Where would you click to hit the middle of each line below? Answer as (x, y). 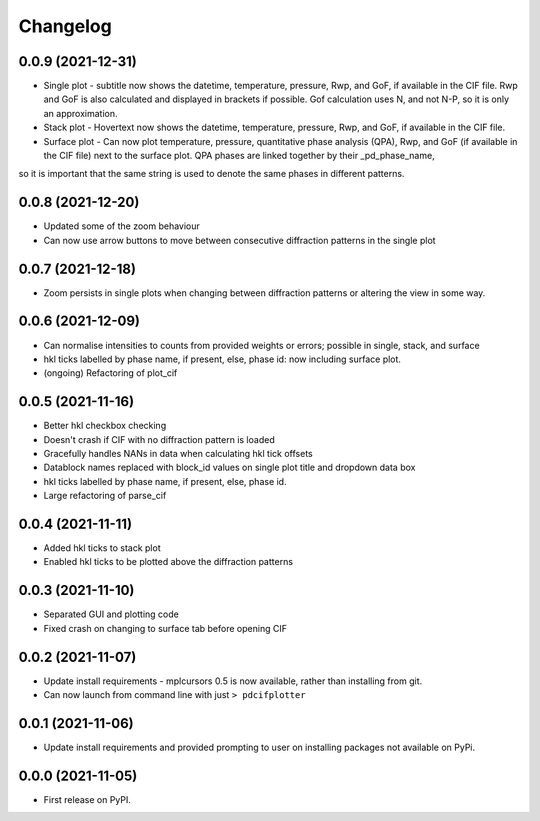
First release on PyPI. (87, 799)
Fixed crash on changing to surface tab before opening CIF (165, 628)
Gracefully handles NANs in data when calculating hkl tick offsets (178, 453)
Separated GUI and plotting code (111, 614)
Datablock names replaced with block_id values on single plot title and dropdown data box (229, 467)
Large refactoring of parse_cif (105, 496)
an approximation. (81, 113)
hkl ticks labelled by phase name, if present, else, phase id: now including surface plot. (222, 359)
